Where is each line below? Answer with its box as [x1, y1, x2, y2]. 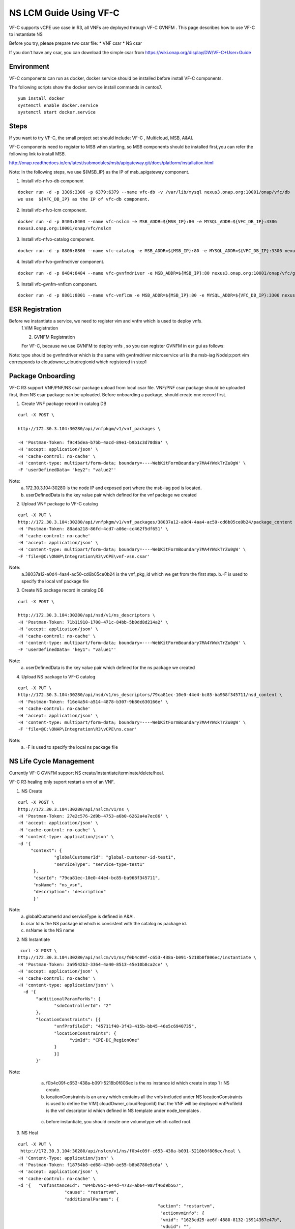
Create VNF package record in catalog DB [21, 401, 107, 407]
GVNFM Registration [33, 334, 75, 340]
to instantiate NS [9, 31, 43, 37]
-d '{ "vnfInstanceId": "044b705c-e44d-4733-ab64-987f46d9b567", [18, 1183, 184, 1188]
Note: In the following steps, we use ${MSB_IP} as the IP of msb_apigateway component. [9, 169, 189, 175]
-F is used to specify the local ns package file [26, 744, 118, 750]
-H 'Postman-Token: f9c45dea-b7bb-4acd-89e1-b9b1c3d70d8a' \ [18, 439, 168, 445]
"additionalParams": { [64, 1196, 119, 1202]
